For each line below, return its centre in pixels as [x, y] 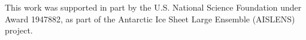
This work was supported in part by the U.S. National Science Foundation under [153, 7]
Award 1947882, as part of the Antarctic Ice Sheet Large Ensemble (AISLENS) [150, 19]
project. [19, 30]
